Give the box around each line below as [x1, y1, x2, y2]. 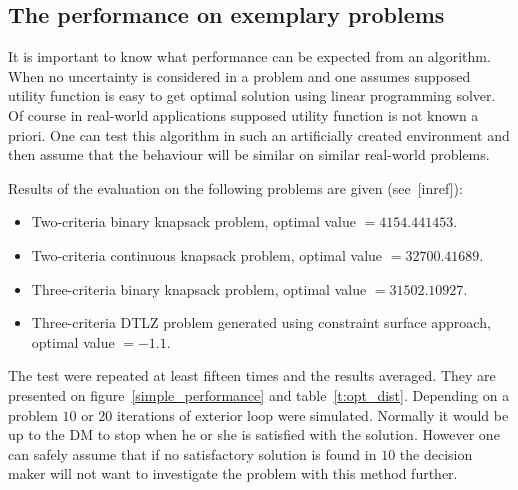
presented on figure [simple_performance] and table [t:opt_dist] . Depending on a [8, 384, 510, 405]
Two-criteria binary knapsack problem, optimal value [31, 211, 356, 232]
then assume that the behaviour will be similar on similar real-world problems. [8, 144, 490, 165]
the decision [399, 443, 473, 464]
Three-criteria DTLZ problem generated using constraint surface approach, [31, 312, 491, 333]
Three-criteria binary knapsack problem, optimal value [31, 278, 367, 299]
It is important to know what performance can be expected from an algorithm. [8, 46, 491, 67]
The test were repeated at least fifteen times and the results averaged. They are [8, 365, 496, 386]
